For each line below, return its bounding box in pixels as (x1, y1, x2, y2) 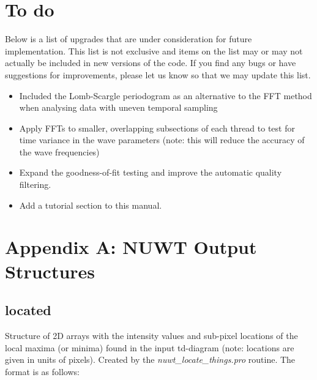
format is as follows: (5, 365, 80, 378)
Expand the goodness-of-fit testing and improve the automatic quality (19, 166, 282, 179)
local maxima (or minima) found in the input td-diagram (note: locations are (5, 341, 294, 354)
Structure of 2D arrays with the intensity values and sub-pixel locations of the (5, 329, 298, 342)
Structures (5, 258, 95, 283)
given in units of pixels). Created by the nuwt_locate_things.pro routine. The (5, 353, 296, 366)
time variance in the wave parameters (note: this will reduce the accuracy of (19, 133, 305, 146)
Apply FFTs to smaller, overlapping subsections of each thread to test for (19, 121, 295, 134)
